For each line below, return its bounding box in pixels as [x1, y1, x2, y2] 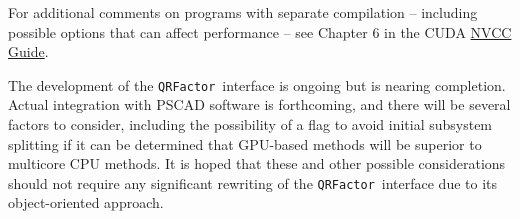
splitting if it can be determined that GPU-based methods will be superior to [8, 133, 482, 154]
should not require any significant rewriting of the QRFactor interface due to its [8, 172, 498, 193]
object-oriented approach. [8, 192, 164, 213]
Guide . [8, 41, 49, 62]
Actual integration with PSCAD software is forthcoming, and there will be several [8, 94, 511, 115]
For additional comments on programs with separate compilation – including [8, 2, 478, 22]
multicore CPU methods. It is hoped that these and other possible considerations [8, 153, 506, 174]
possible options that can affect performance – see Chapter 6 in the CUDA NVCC [8, 21, 512, 42]
